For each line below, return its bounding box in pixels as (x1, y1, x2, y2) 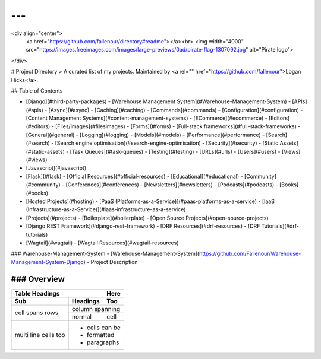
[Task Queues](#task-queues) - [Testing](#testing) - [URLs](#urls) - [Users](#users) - (70, 148, 281, 155)
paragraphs (86, 338, 119, 347)
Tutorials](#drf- (261, 223, 300, 230)
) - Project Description (83, 258, 138, 265)
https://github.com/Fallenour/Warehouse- (199, 250, 301, 258)
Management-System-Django (11, 258, 84, 265)
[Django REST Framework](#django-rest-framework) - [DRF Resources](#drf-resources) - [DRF (26, 223, 260, 230)
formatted (86, 331, 115, 339)
